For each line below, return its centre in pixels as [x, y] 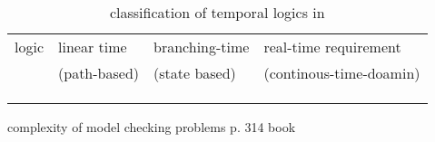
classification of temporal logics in [217, 12]
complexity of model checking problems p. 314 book [152, 127]
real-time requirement [332, 47]
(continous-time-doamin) [342, 73]
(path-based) [99, 73]
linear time [93, 47]
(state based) [195, 73]
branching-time [202, 47]
